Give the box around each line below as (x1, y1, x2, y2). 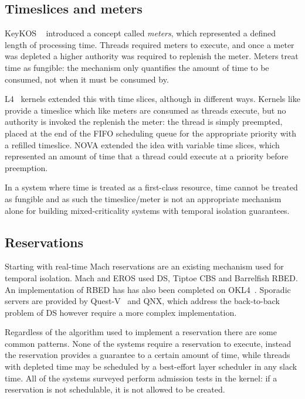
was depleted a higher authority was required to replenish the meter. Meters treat (5, 50, 299, 62)
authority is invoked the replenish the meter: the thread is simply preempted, (5, 115, 283, 128)
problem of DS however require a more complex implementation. (5, 306, 237, 318)
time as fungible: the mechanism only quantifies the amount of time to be (5, 61, 269, 73)
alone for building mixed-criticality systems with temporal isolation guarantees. (5, 204, 290, 216)
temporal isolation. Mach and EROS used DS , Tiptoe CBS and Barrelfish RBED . (5, 271, 298, 284)
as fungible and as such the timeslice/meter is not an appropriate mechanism (5, 192, 282, 204)
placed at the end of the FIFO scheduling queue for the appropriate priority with (5, 127, 296, 139)
